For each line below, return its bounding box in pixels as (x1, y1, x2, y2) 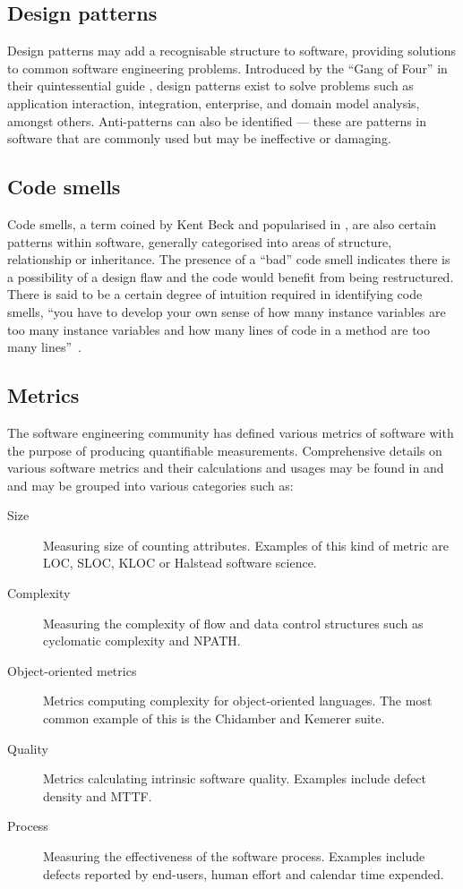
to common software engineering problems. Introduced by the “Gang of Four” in (7, 58, 448, 77)
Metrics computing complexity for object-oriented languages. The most (43, 691, 433, 710)
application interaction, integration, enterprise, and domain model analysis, (7, 93, 420, 112)
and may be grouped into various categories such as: (7, 475, 294, 494)
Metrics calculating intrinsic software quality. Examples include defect (43, 769, 427, 788)
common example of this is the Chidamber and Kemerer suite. (43, 709, 385, 728)
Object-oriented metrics (7, 661, 137, 680)
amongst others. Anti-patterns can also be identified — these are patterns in (7, 111, 427, 130)
